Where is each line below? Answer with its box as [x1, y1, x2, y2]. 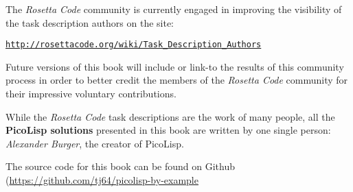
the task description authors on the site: [5, 15, 174, 29]
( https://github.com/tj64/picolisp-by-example [5, 173, 198, 187]
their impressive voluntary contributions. [5, 86, 176, 101]
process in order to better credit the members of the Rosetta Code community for [5, 73, 348, 87]
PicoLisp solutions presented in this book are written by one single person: [5, 123, 331, 137]
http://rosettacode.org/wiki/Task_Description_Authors [5, 40, 262, 50]
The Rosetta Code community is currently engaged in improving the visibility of [5, 2, 342, 16]
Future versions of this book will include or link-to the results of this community [5, 59, 344, 73]
